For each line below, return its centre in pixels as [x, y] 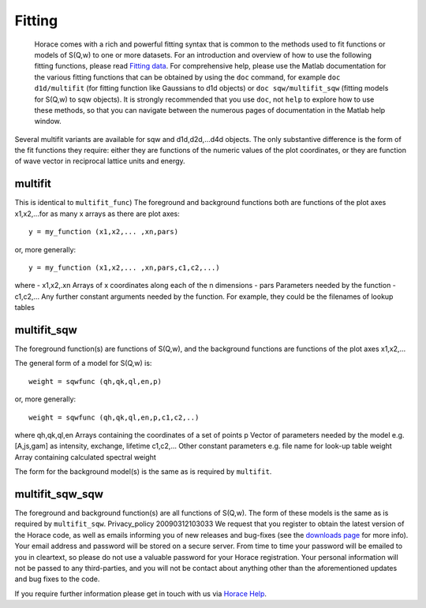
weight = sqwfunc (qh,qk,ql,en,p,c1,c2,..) [114, 417]
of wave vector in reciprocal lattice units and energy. [100, 161]
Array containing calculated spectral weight [86, 457]
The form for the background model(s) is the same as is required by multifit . [143, 472]
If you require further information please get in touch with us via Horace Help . [141, 593]
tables [25, 308]
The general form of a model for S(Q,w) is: [83, 364]
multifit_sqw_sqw [59, 494]
